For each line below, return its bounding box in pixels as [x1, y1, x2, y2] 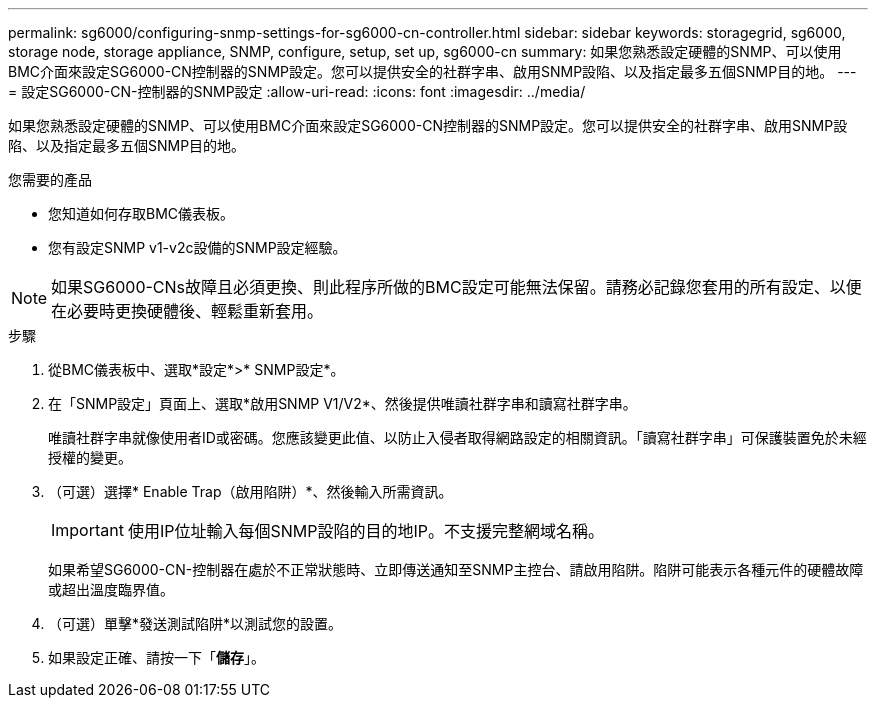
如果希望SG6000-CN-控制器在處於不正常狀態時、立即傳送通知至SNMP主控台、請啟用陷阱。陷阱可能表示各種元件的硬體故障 [48, 561, 864, 578]
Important [51, 520, 124, 540]
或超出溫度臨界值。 [48, 581, 174, 598]
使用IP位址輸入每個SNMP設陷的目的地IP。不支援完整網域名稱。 [127, 521, 604, 541]
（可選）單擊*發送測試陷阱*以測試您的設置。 [48, 615, 343, 632]
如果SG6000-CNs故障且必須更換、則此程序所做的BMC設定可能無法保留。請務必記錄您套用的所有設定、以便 [51, 277, 862, 297]
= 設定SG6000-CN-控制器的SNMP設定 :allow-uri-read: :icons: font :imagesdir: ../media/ [8, 83, 586, 100]
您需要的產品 [8, 171, 92, 188]
